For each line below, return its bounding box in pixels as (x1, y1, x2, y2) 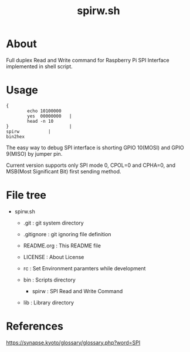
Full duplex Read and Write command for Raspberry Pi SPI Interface (6, 56, 170, 63)
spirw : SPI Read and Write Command (32, 287, 123, 294)
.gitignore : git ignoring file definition (23, 230, 111, 237)
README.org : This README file (23, 242, 101, 249)
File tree (6, 189, 47, 202)
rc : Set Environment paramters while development (23, 264, 146, 271)
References (6, 320, 63, 333)
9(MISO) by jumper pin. (6, 150, 63, 157)
